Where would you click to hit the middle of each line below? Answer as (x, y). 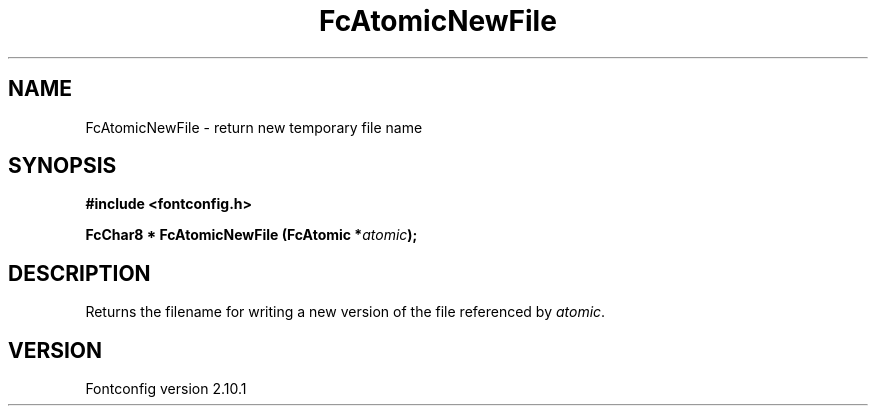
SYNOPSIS (62, 166)
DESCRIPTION (79, 273)
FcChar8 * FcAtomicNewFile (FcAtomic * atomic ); (251, 235)
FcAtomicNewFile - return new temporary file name (254, 127)
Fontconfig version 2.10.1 (166, 389)
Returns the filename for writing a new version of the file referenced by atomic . (345, 312)
